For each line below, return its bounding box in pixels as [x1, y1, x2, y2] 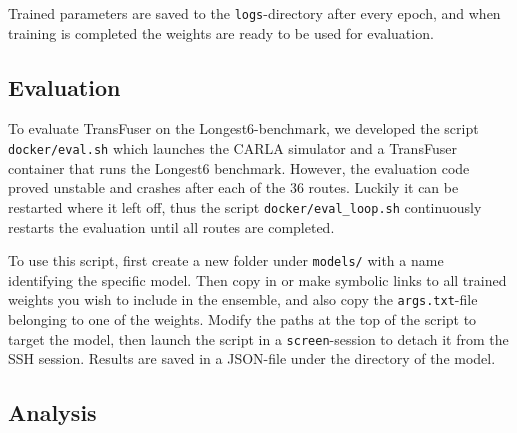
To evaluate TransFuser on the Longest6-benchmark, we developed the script [8, 118, 479, 139]
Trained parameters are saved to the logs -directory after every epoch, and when [8, 3, 501, 23]
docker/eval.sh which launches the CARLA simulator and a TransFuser [8, 138, 457, 159]
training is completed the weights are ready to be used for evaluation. [8, 22, 434, 43]
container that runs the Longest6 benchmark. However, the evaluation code [8, 157, 470, 178]
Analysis [8, 397, 97, 428]
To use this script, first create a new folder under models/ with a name [8, 250, 444, 271]
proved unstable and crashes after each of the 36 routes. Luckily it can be [8, 177, 459, 198]
